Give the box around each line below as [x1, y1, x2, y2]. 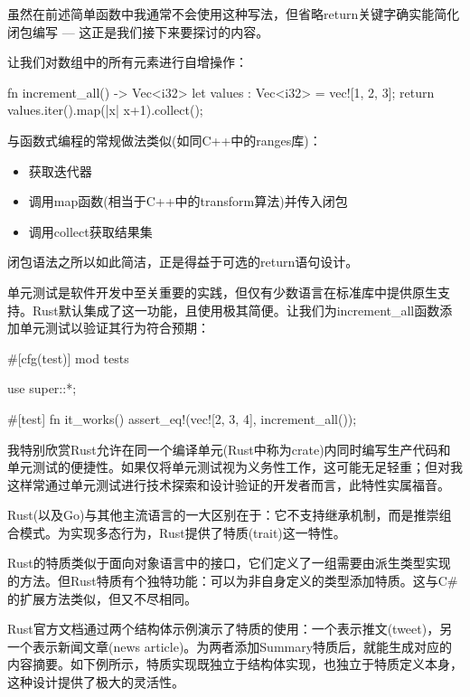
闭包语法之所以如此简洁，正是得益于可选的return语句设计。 [7, 252, 359, 271]
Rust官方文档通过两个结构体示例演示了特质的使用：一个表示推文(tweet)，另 [7, 619, 453, 638]
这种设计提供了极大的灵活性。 [7, 673, 184, 692]
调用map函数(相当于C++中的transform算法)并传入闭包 [28, 192, 348, 211]
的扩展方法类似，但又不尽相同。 [7, 589, 197, 608]
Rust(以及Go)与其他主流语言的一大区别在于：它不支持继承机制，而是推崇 [7, 505, 439, 524]
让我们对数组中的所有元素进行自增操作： [7, 52, 248, 71]
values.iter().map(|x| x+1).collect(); [7, 100, 203, 119]
